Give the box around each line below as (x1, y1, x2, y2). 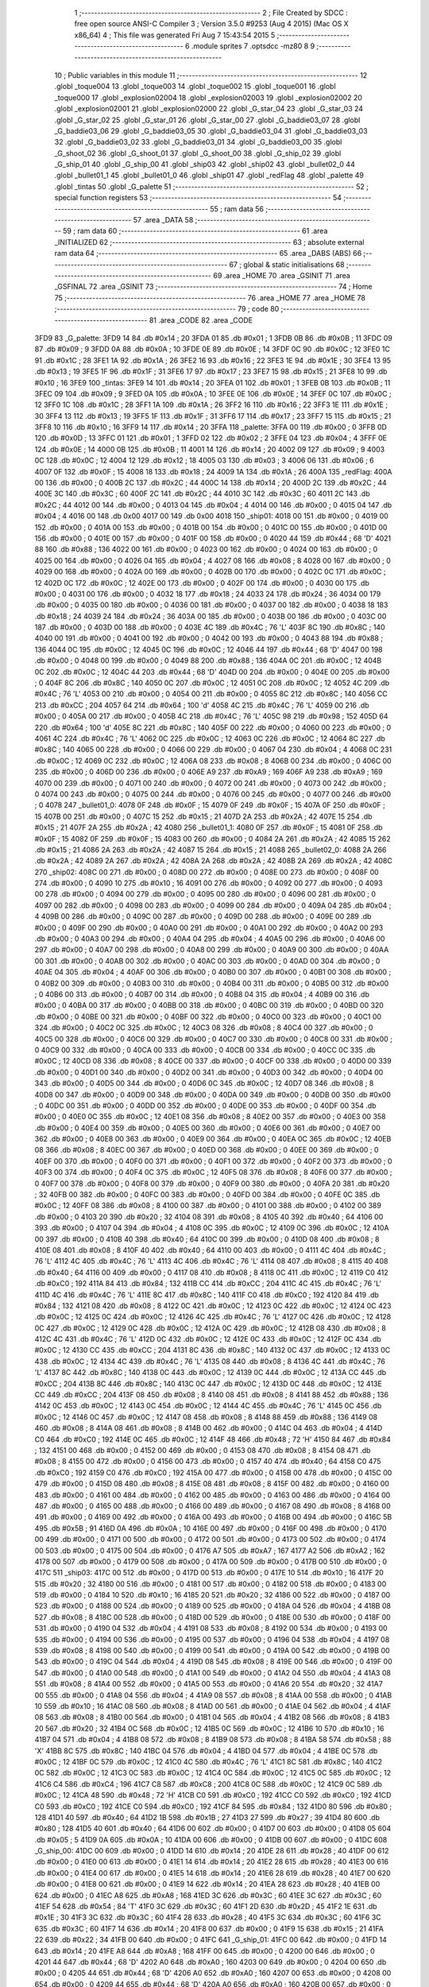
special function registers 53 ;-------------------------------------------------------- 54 (54, 193, 342, 203)
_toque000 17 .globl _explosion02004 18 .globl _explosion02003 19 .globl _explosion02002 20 (54, 92, 363, 103)
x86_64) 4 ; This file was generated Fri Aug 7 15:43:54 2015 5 (74, 30, 276, 40)
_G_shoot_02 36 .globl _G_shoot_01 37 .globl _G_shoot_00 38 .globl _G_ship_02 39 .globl (54, 148, 342, 158)
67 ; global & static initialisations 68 (229, 259, 345, 269)
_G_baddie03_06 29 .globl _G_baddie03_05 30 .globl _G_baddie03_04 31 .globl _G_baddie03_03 (54, 126, 369, 135)
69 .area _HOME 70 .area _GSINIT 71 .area (213, 270, 351, 280)
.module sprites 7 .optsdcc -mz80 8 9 (191, 41, 315, 51)
